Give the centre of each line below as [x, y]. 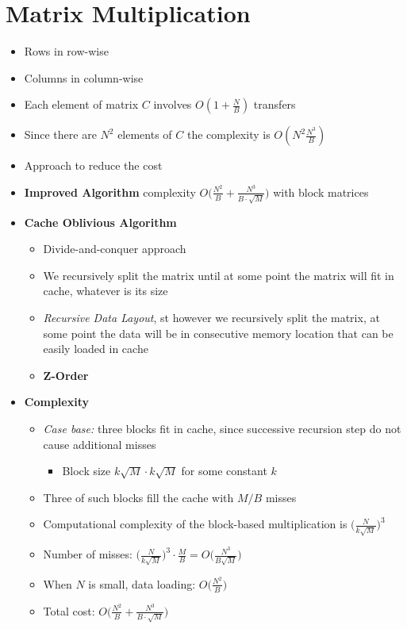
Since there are [60, 134]
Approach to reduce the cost [93, 165]
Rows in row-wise [66, 51]
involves [173, 104]
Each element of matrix [81, 104]
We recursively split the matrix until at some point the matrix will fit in [219, 275]
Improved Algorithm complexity [110, 192]
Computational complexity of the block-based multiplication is [195, 524]
